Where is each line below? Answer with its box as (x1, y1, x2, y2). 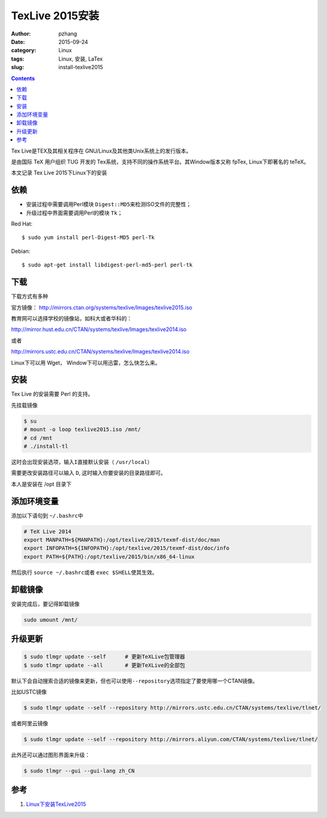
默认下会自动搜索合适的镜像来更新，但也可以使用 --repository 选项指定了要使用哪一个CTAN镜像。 (11, 677, 258, 685)
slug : (11, 64, 24, 71)
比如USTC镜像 (11, 688, 47, 695)
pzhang (58, 30, 77, 37)
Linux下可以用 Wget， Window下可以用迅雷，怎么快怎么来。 (11, 359, 161, 366)
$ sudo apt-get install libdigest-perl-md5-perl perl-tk (22, 261, 193, 269)
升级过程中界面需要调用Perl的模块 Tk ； (26, 209, 123, 216)
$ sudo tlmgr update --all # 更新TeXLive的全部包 (23, 662, 185, 668)
